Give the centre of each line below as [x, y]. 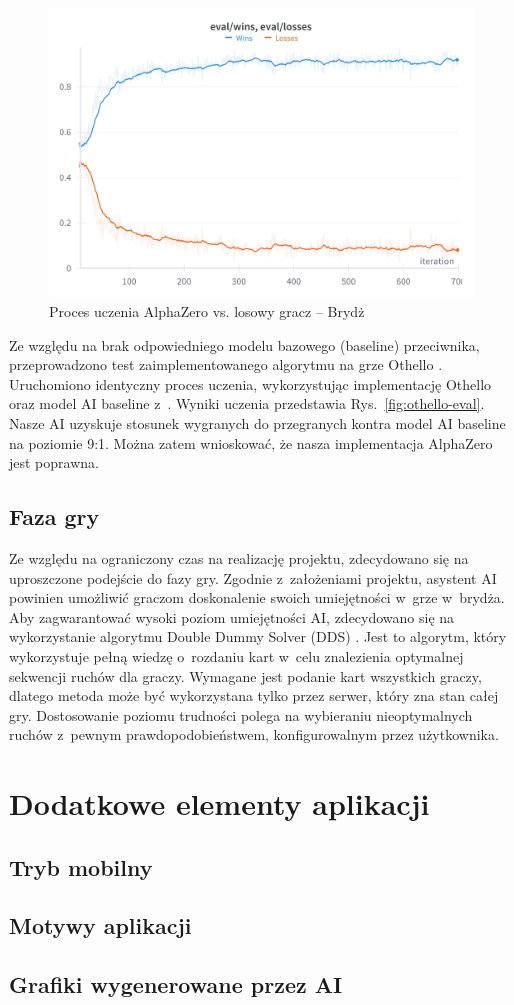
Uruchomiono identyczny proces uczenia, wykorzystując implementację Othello [250, 383]
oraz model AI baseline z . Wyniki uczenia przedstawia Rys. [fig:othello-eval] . [247, 403]
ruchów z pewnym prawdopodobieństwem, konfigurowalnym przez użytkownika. [254, 734]
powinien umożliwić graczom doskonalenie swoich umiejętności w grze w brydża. [257, 597]
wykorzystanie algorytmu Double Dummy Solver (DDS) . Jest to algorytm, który [258, 636]
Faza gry [54, 516]
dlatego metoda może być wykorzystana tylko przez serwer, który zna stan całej [254, 695]
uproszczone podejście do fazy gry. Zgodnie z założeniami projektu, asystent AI [253, 577]
